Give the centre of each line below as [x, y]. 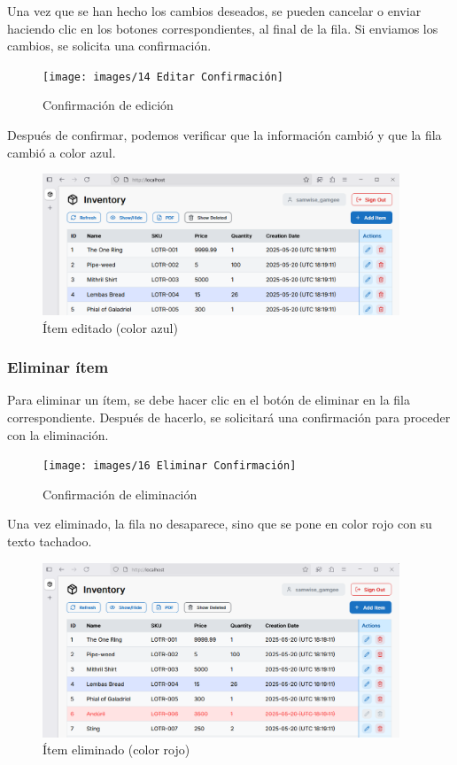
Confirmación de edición [108, 105]
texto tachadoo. [50, 541]
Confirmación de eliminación [120, 494]
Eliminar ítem [58, 367]
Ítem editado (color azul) [110, 327]
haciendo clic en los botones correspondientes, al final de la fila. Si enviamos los [223, 28]
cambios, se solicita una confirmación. [109, 46]
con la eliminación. [58, 434]
